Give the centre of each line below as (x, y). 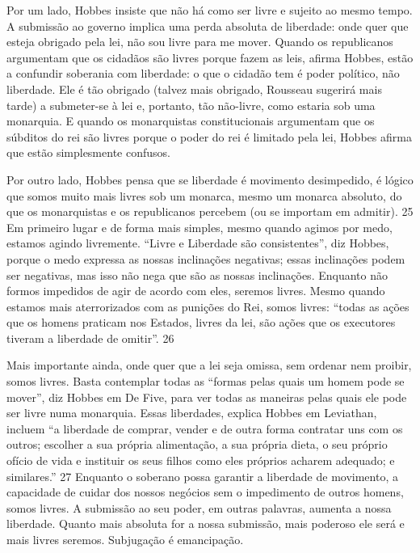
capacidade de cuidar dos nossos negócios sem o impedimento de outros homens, (205, 492)
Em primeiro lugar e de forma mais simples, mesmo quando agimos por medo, (199, 227)
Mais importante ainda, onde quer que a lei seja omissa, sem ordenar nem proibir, (209, 365)
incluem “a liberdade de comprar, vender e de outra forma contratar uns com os (205, 428)
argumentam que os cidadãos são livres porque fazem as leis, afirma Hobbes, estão (210, 57)
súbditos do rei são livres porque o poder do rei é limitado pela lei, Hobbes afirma (209, 136)
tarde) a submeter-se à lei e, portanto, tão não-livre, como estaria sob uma (191, 105)
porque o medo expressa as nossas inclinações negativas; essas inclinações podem (206, 258)
